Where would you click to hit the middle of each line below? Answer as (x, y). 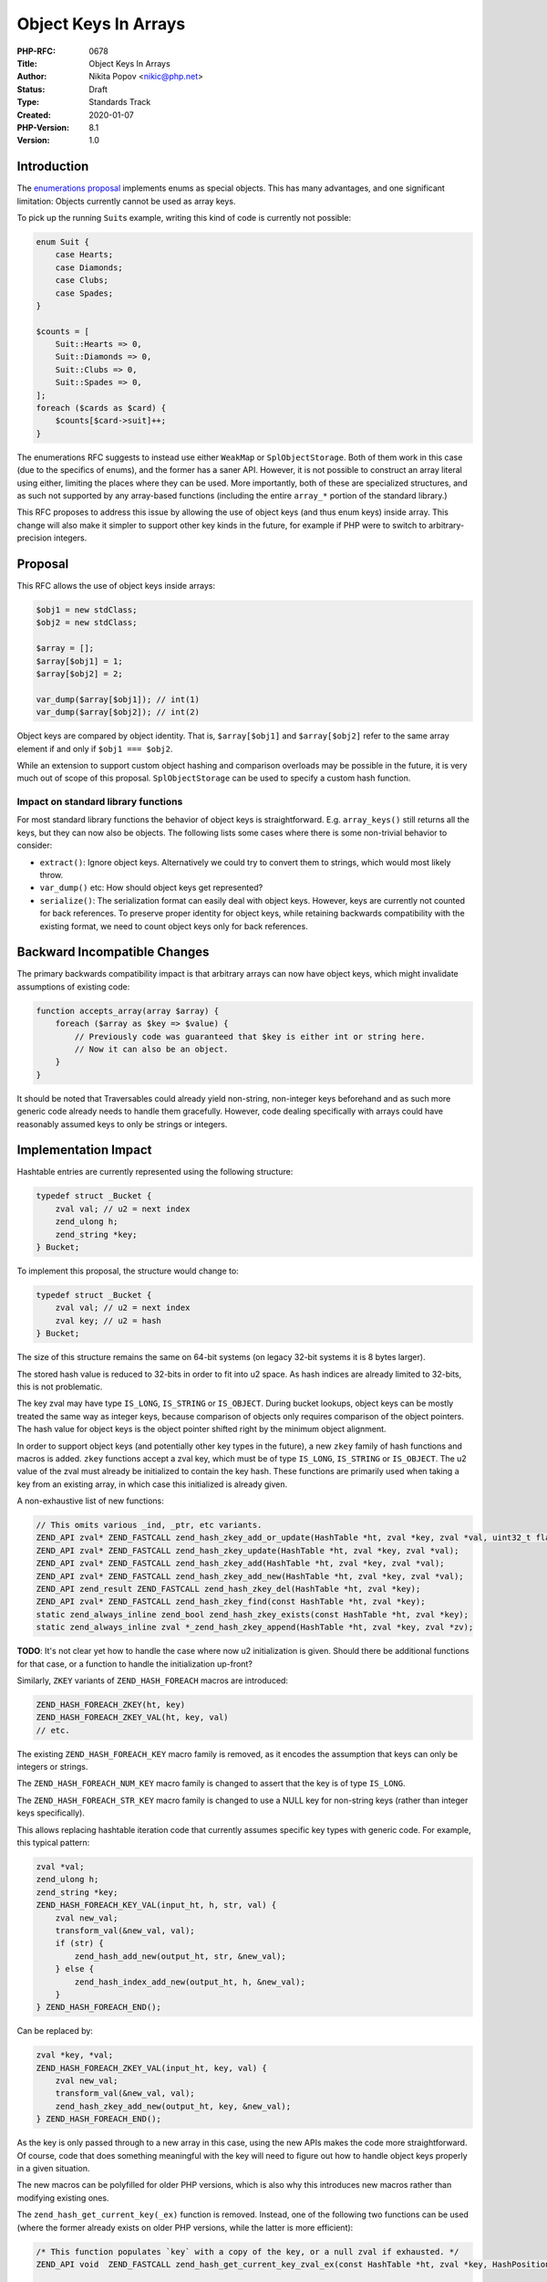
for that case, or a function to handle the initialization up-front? (134, 1664)
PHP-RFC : (36, 51)
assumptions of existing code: (73, 987)
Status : (31, 89)
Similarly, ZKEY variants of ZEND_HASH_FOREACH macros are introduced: (153, 1680)
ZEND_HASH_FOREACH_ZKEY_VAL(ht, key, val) (132, 1717)
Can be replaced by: (55, 2031)
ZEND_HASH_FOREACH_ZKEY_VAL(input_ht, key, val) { (152, 2068)
